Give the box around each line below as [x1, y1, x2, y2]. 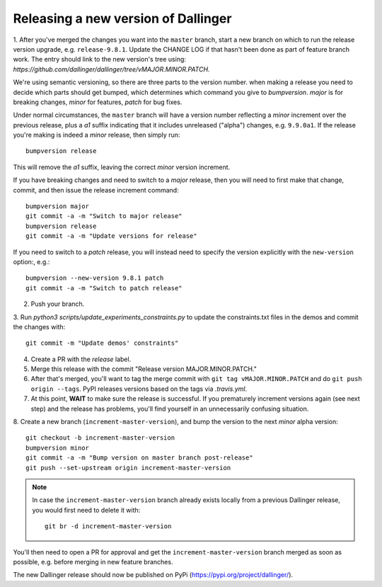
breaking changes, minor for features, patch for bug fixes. [13, 98, 183, 106]
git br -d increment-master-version [45, 523, 172, 530]
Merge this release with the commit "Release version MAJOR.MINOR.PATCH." [30, 365, 257, 373]
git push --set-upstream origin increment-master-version [25, 464, 231, 472]
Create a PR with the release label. [30, 355, 132, 363]
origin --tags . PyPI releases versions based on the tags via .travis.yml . [30, 384, 248, 393]
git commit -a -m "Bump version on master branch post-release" [25, 454, 254, 462]
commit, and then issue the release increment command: [13, 186, 180, 194]
